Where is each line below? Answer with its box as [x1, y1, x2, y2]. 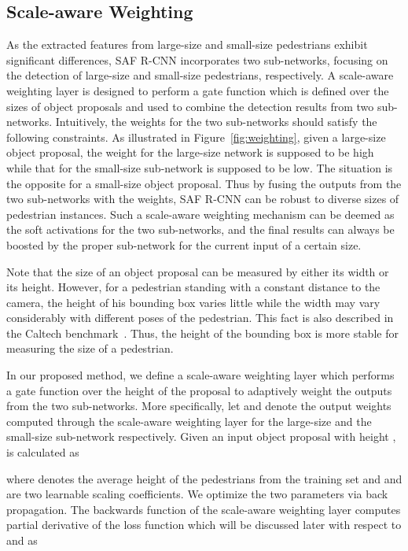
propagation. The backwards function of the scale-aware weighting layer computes [6, 501, 401, 517]
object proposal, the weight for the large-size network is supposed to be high [6, 144, 374, 161]
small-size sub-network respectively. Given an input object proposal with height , [6, 428, 396, 445]
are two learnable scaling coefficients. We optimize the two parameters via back [6, 486, 388, 502]
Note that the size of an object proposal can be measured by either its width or [6, 263, 389, 279]
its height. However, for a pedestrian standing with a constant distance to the [6, 279, 380, 295]
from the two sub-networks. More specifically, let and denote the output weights [6, 398, 391, 414]
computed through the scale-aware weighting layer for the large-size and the [6, 412, 372, 429]
